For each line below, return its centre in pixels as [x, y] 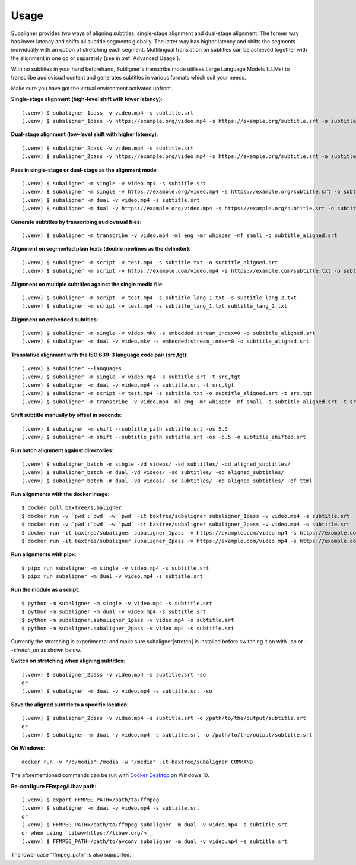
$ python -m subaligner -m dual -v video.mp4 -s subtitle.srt [114, 612]
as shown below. [61, 650]
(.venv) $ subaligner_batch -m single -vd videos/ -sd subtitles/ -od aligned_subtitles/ [156, 464]
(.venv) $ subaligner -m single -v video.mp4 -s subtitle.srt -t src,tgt [131, 377]
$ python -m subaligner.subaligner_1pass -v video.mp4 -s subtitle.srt [128, 620]
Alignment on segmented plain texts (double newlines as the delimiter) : [101, 249]
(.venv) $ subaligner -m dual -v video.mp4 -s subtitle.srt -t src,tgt [128, 385]
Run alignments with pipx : [44, 554]
